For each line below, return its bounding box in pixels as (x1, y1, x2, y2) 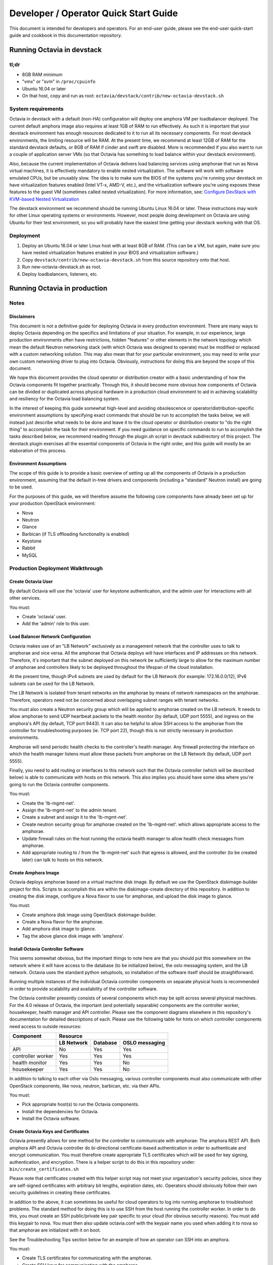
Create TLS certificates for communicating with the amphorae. (22, 1255, 153, 1261)
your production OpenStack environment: (9, 500, 96, 507)
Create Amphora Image (9, 869, 60, 875)
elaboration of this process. (9, 448, 67, 454)
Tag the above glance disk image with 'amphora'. (22, 933, 124, 939)
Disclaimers (9, 314, 35, 320)
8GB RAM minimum (22, 71, 63, 78)
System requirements (9, 105, 64, 112)
